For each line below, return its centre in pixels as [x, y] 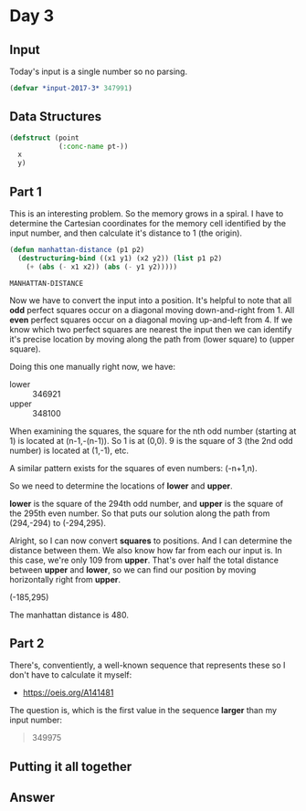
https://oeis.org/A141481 [68, 693]
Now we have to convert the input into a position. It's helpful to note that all [151, 300]
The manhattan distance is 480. [69, 615]
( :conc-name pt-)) [93, 146]
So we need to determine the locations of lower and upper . [121, 486]
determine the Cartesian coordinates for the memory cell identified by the [148, 223]
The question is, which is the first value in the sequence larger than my [143, 711]
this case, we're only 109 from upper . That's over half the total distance [144, 560]
